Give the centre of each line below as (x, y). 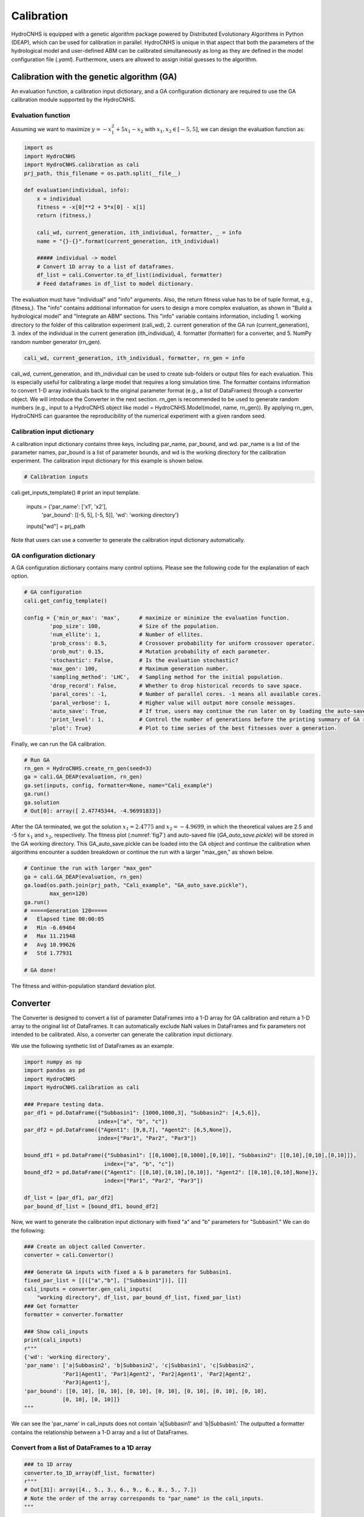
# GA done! (40, 970)
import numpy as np (53, 1062)
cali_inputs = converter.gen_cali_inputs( (88, 1289)
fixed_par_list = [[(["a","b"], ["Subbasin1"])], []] (106, 1281)
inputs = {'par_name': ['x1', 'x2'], (67, 506)
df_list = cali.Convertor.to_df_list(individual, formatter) (130, 275)
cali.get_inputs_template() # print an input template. (76, 493)
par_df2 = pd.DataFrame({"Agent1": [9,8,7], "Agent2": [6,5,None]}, (128, 1130)
